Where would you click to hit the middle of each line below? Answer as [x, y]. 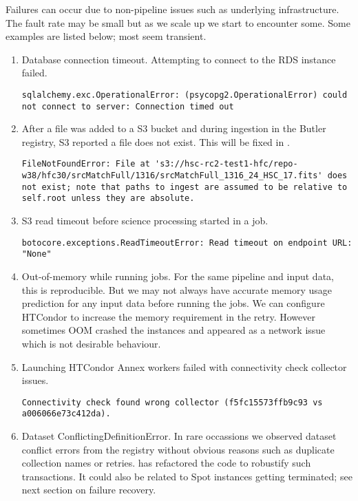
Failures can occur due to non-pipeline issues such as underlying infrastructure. [172, 9]
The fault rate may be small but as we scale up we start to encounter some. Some [178, 22]
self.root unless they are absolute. [108, 199]
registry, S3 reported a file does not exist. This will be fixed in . [156, 141]
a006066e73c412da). [66, 414]
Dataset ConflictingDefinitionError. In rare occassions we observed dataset [179, 436]
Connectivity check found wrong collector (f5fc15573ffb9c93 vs [172, 402]
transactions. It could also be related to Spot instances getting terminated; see [187, 476]
